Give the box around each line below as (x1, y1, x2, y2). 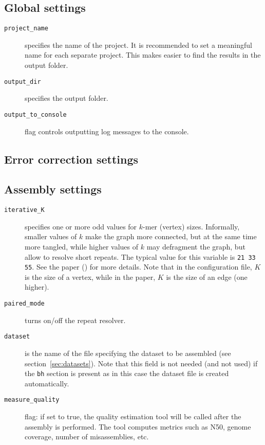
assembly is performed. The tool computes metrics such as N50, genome (25, 421, 251, 432)
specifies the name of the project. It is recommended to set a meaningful (25, 39, 252, 50)
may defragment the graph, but (146, 241, 245, 252)
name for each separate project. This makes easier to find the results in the (25, 49, 261, 60)
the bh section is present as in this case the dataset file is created (25, 368, 229, 379)
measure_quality (4, 396, 60, 404)
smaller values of (25, 231, 77, 242)
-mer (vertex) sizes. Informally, (143, 221, 240, 232)
